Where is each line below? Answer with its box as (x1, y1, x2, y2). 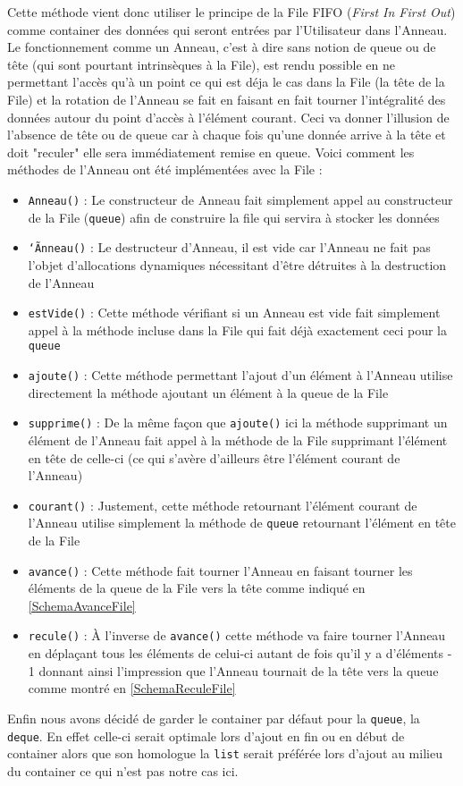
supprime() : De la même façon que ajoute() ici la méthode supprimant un (28, 413, 448, 432)
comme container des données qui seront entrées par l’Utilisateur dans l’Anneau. (7, 20, 448, 38)
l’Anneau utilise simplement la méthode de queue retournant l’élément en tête (28, 513, 456, 532)
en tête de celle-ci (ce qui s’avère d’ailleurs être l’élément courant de (28, 448, 400, 467)
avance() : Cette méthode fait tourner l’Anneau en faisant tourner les (28, 561, 413, 579)
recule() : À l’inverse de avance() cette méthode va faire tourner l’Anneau (28, 626, 446, 645)
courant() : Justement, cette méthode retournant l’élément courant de (28, 495, 417, 514)
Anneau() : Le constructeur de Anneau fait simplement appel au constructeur (28, 190, 453, 208)
